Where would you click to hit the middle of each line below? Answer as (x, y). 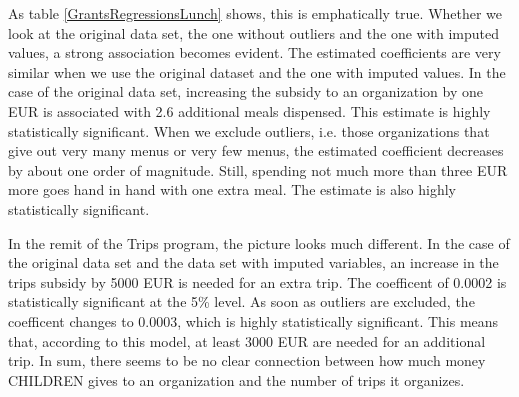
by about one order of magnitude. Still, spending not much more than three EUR (258, 169)
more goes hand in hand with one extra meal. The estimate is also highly (232, 189)
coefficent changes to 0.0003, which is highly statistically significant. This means (253, 320)
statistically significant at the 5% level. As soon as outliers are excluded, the (241, 301)
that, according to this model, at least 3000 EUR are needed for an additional (247, 340)
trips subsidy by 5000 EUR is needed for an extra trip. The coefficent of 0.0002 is (257, 281)
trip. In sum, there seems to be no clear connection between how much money (247, 360)
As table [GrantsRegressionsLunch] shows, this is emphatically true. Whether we (255, 13)
